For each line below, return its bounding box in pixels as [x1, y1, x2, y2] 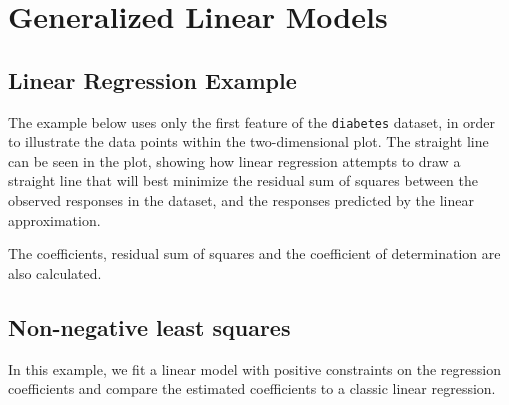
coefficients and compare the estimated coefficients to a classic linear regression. [8, 378, 496, 399]
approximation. [8, 209, 101, 230]
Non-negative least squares [8, 311, 291, 342]
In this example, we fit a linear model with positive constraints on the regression [8, 358, 501, 379]
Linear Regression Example [8, 64, 297, 95]
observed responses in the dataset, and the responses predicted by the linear [8, 190, 474, 211]
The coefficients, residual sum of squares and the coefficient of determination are [8, 243, 501, 264]
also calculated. [8, 262, 102, 283]
